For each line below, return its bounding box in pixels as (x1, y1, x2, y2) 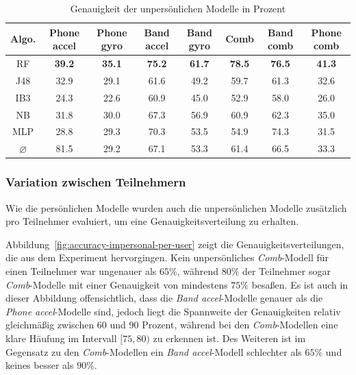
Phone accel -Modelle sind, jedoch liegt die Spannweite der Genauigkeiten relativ (5, 304, 341, 318)
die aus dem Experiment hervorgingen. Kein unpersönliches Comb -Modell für (5, 250, 329, 265)
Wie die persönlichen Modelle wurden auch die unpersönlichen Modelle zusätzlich (5, 200, 347, 215)
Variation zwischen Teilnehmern (5, 173, 186, 191)
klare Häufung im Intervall (5, 330, 117, 345)
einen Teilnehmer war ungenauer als (5, 263, 157, 278)
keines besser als (5, 358, 74, 372)
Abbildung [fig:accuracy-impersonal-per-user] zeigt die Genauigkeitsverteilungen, (5, 237, 344, 251)
